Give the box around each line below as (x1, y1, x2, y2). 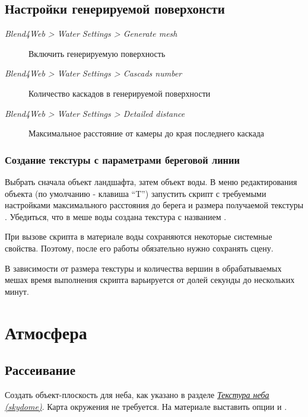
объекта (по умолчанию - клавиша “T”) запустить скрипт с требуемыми (5, 187, 266, 199)
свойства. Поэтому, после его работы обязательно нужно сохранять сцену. (5, 241, 274, 254)
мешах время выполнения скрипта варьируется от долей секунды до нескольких (5, 273, 295, 286)
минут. (5, 285, 29, 297)
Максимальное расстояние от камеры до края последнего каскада (28, 127, 264, 139)
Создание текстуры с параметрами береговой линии (5, 152, 240, 167)
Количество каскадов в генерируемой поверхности (28, 87, 211, 99)
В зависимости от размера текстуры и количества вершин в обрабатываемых (5, 262, 282, 274)
